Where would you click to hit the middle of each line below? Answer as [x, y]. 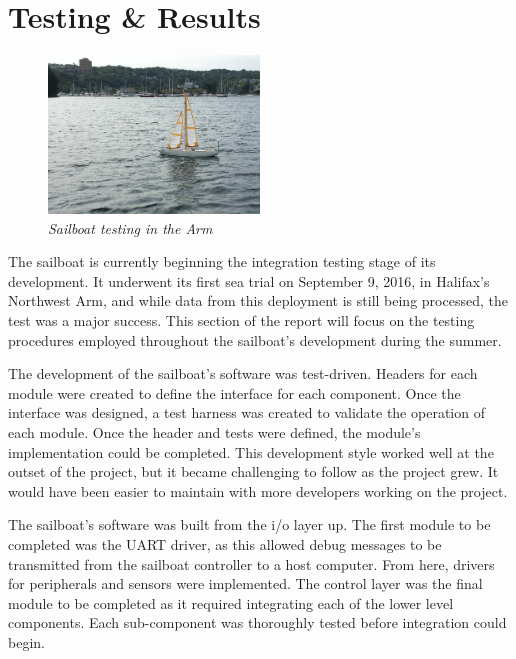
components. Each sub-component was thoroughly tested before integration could [257, 622]
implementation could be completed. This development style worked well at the [251, 451]
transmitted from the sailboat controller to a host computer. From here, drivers [251, 563]
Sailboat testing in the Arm [130, 227]
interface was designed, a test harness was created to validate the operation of [246, 412]
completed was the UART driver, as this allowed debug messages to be [225, 543]
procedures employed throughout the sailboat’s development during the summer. [255, 339]
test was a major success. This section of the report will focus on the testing [241, 320]
